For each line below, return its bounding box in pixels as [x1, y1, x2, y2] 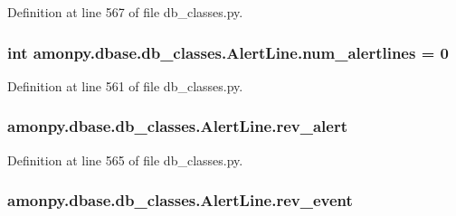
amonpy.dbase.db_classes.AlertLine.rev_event [7, 189, 353, 211]
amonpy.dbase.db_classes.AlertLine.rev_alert [7, 115, 348, 137]
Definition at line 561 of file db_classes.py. [7, 76, 243, 95]
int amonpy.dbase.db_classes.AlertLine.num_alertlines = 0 [7, 41, 449, 63]
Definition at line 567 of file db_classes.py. [7, 3, 243, 21]
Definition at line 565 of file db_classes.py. [7, 150, 243, 169]
